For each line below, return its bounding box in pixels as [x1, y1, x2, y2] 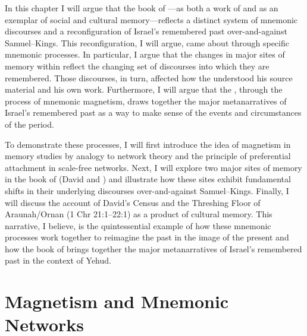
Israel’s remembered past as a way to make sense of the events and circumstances [5, 106, 302, 119]
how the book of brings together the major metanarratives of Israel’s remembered [5, 242, 302, 255]
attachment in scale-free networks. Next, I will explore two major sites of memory [5, 161, 302, 173]
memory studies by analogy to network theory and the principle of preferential [5, 150, 291, 162]
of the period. [5, 118, 54, 130]
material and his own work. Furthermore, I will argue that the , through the [5, 83, 283, 96]
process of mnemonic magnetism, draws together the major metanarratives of [5, 94, 287, 107]
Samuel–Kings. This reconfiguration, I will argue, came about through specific [5, 36, 289, 49]
